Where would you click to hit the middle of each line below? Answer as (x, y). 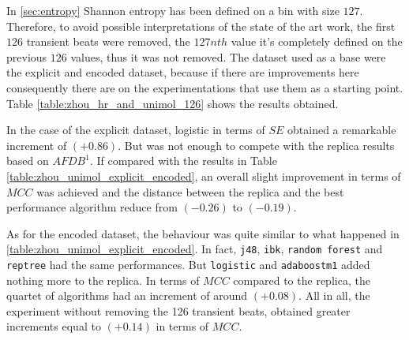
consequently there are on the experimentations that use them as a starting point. (205, 87)
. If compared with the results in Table (183, 161)
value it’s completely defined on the (317, 41)
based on (28, 161)
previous (27, 56)
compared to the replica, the (302, 280)
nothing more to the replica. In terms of (103, 280)
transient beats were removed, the (108, 41)
